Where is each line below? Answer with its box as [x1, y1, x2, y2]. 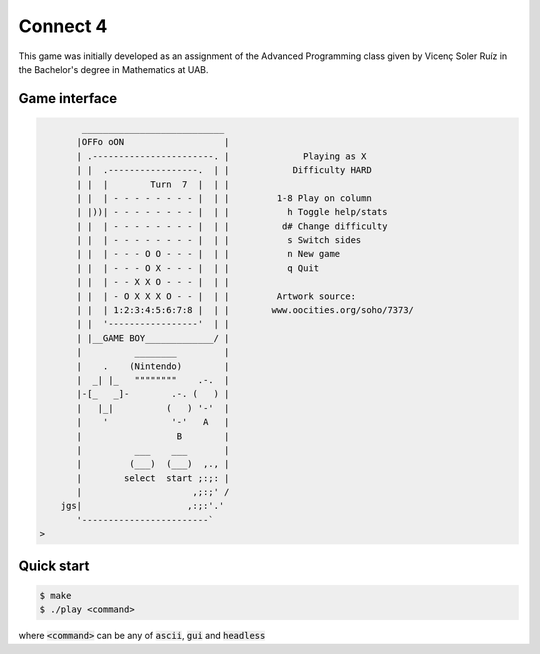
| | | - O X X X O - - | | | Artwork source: [76, 290, 357, 302]
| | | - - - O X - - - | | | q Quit [76, 262, 320, 274]
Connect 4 [18, 15, 108, 37]
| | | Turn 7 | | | [76, 178, 230, 190]
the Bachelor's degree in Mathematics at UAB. [18, 63, 209, 75]
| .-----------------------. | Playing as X [76, 150, 367, 162]
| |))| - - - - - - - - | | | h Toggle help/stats [76, 206, 388, 218]
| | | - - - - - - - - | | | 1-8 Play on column [76, 192, 372, 204]
